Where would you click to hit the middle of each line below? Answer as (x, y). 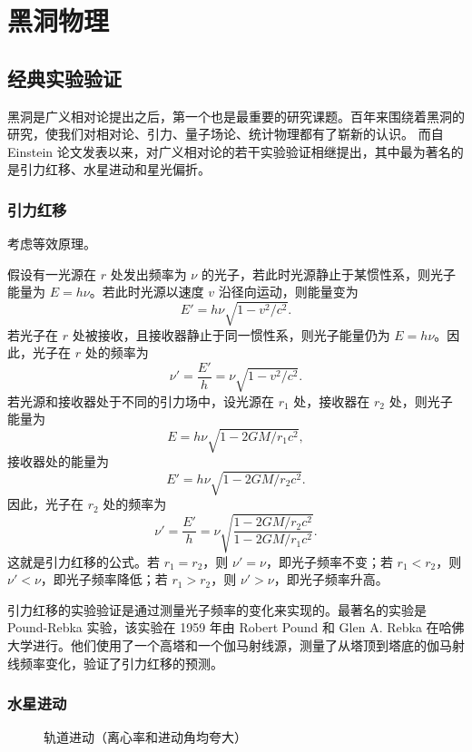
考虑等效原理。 (52, 244)
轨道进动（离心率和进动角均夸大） (145, 737)
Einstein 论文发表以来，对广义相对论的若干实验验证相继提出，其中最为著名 (229, 151)
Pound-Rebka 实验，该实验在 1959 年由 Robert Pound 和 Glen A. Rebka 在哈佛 (236, 627)
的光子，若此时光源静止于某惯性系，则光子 (328, 273)
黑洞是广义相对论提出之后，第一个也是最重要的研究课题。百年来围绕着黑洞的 (236, 116)
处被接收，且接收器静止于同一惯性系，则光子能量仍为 (231, 334)
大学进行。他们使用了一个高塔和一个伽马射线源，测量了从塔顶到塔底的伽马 (230, 645)
